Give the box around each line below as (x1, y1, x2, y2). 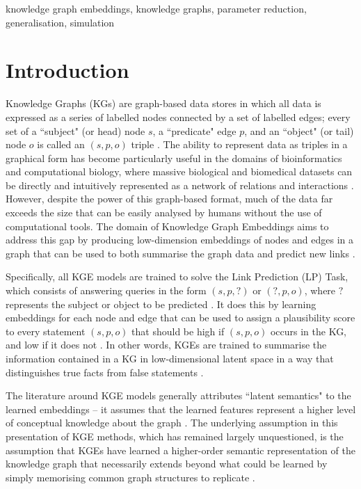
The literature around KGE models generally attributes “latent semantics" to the (6, 388, 351, 403)
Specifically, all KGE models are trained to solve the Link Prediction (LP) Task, (6, 269, 348, 284)
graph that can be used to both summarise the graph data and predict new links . (6, 246, 355, 260)
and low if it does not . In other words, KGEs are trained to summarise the (6, 337, 327, 352)
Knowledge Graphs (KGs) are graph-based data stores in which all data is (6, 96, 321, 111)
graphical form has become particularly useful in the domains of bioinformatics (6, 150, 342, 165)
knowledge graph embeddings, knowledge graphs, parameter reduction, (6, 1, 307, 15)
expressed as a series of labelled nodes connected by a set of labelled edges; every (6, 109, 351, 124)
